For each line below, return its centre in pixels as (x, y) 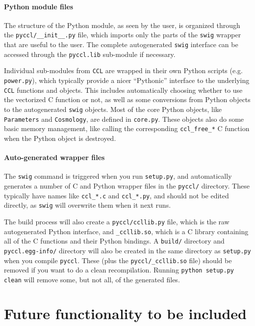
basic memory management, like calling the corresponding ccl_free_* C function (127, 128)
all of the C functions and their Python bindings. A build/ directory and (114, 241)
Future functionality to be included (125, 313)
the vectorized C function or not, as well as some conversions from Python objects (127, 99)
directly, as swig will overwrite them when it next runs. (88, 205)
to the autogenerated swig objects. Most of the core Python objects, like (113, 109)
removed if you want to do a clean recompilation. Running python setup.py (119, 270)
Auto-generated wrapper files (54, 157)
